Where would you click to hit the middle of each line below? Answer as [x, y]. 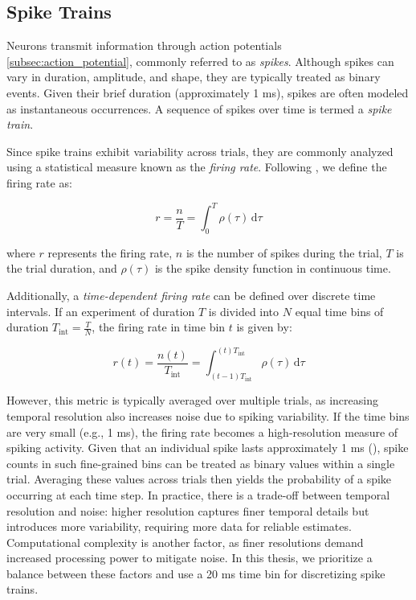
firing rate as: [39, 182]
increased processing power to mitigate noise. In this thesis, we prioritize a [190, 558]
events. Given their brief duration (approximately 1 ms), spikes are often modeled [208, 92]
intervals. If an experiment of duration [101, 311]
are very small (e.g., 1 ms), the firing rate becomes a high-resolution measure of [202, 432]
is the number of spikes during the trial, [284, 252]
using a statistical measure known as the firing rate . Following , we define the [197, 167]
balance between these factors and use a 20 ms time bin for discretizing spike [196, 573]
